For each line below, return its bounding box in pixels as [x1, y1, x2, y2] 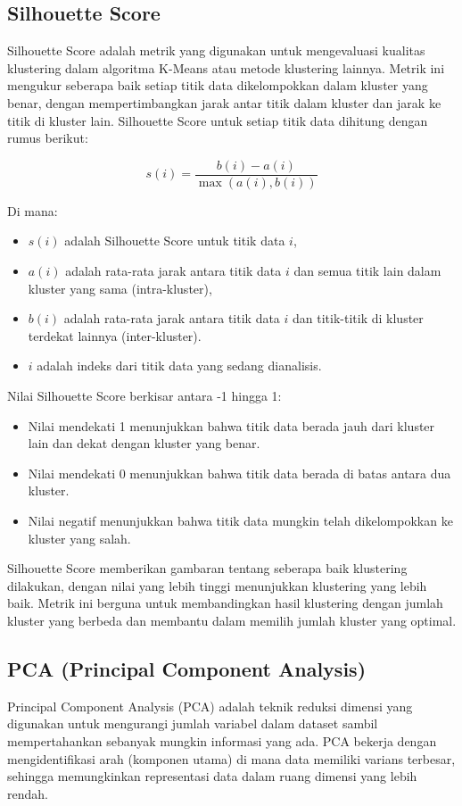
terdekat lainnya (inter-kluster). [28, 326, 202, 345]
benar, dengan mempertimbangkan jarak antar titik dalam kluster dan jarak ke [7, 93, 441, 112]
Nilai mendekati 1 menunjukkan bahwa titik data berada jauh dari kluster [28, 416, 435, 435]
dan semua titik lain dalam [293, 262, 441, 280]
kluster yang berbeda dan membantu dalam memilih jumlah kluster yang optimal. [7, 611, 457, 629]
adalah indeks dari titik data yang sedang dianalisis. [37, 356, 322, 375]
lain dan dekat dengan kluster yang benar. [28, 434, 260, 453]
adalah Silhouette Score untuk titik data [64, 231, 285, 250]
